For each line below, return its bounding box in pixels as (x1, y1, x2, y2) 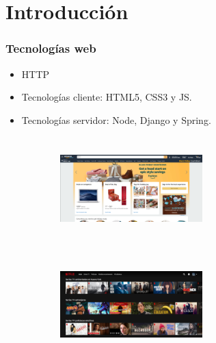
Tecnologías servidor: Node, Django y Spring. (21, 112, 211, 127)
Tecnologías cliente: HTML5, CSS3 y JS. (21, 90, 192, 104)
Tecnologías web (5, 40, 96, 57)
